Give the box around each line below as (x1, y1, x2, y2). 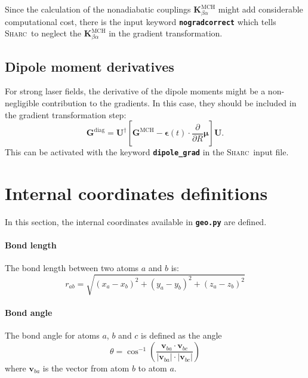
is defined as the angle (141, 329, 222, 342)
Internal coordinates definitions (5, 180, 268, 205)
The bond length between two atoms (5, 262, 139, 274)
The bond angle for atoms (5, 329, 100, 342)
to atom (138, 361, 167, 374)
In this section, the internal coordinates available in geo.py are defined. (5, 215, 267, 228)
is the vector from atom (42, 361, 130, 374)
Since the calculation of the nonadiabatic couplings (5, 3, 191, 15)
